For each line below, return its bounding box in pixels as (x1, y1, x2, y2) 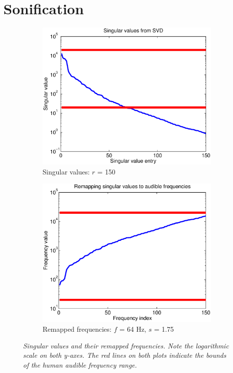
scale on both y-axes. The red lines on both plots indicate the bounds (23, 350, 226, 360)
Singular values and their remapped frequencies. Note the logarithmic (23, 340, 229, 350)
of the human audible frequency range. (23, 359, 137, 370)
